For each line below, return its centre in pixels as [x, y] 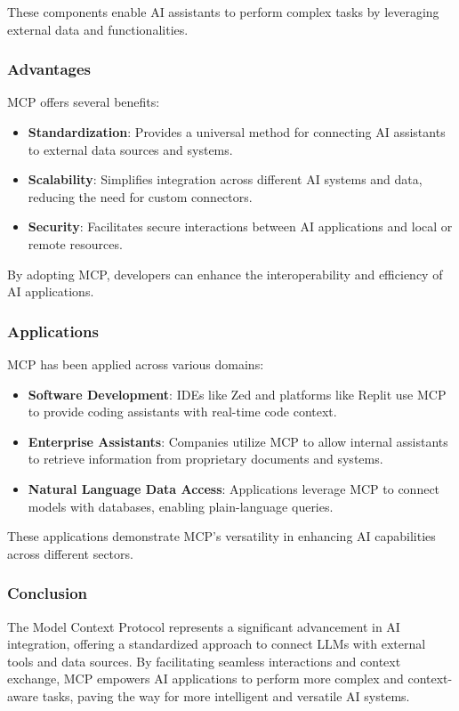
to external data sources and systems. [130, 149]
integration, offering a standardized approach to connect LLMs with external [217, 644]
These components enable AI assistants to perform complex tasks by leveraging [223, 12]
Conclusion [47, 593]
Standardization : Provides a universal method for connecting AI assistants [237, 132]
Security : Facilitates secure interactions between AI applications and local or [240, 226]
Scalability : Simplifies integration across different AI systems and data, [225, 179]
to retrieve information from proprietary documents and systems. [205, 459]
